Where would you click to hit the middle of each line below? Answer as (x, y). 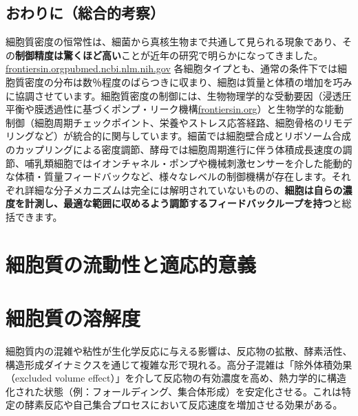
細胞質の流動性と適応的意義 (131, 264)
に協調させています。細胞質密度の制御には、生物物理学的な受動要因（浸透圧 (179, 95)
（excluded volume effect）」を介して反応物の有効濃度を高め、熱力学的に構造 (176, 378)
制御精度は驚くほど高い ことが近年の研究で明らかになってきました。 (169, 55)
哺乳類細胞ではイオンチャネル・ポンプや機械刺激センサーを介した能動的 (188, 163)
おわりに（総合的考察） (85, 13)
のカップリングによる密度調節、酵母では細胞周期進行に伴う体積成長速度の (174, 149)
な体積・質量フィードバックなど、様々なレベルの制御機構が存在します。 (169, 176)
